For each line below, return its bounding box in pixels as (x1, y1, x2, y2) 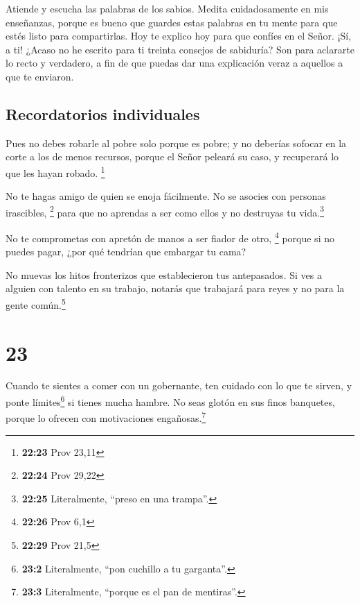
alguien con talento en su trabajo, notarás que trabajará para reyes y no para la (6, 281, 345, 296)
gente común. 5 (6, 296, 66, 312)
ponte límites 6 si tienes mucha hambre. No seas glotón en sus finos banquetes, (6, 393, 335, 409)
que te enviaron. (6, 69, 74, 83)
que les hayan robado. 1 (6, 163, 105, 180)
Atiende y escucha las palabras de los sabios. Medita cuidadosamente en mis (6, 1, 329, 15)
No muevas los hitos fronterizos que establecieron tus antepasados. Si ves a (6, 267, 322, 282)
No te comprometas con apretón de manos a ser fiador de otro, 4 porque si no (6, 229, 334, 245)
